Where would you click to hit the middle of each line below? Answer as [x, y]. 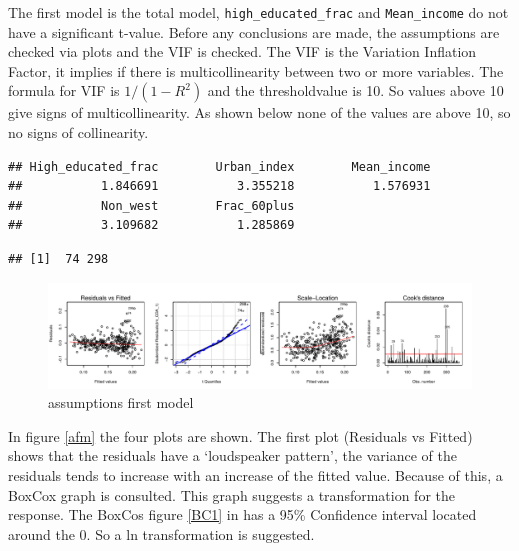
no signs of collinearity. [78, 132]
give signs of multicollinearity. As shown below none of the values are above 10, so [259, 112]
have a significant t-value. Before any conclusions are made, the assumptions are [254, 31]
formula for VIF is [64, 90]
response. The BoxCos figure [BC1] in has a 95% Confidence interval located [242, 514]
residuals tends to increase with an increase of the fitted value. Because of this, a [255, 474]
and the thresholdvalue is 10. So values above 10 [355, 90]
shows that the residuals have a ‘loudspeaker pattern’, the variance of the [232, 455]
